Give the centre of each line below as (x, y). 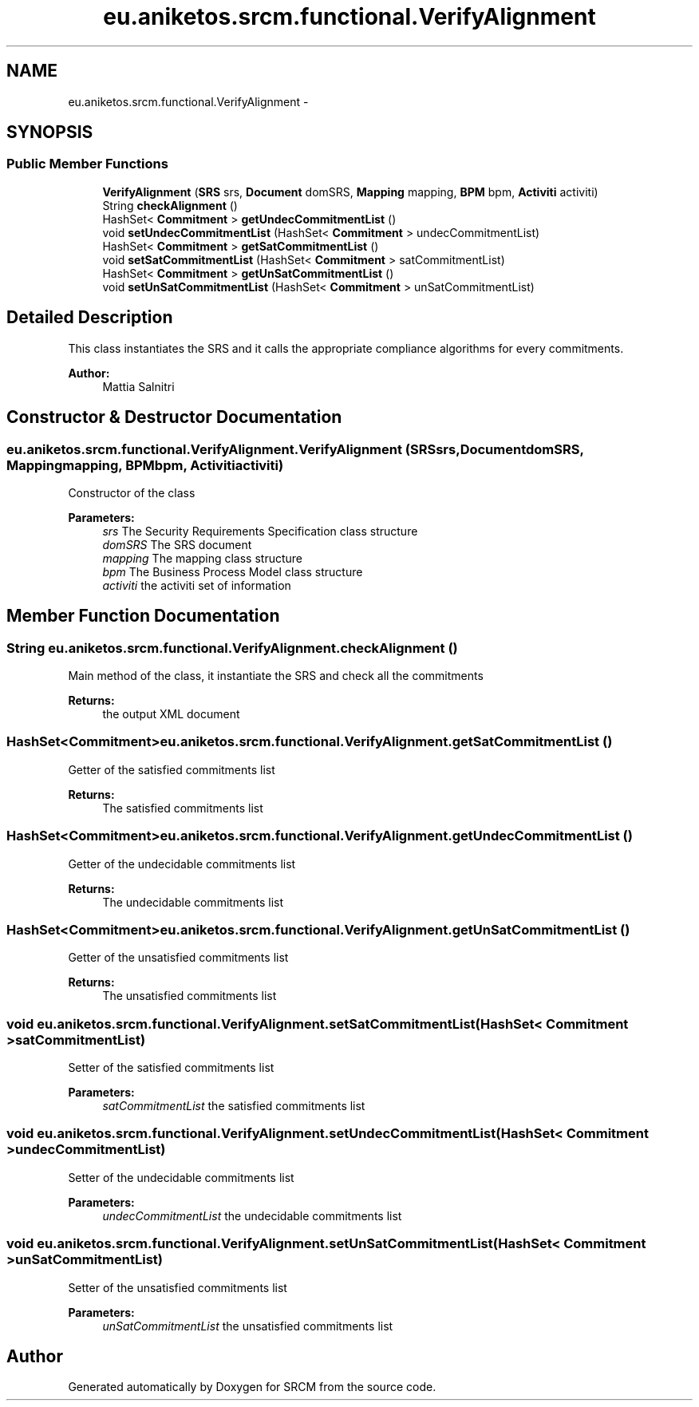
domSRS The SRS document (177, 544)
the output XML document (171, 714)
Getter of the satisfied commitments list (172, 769)
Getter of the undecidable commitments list (182, 864)
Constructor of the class (132, 492)
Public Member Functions (87, 164)
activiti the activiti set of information (197, 585)
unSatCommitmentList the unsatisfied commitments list (248, 1326)
